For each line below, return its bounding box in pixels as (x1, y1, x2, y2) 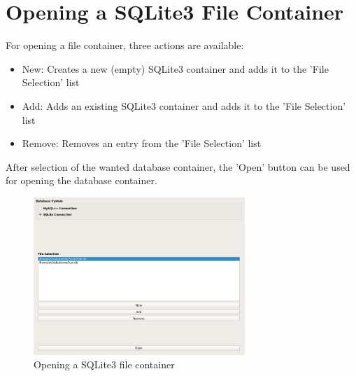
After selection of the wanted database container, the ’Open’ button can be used (6, 159, 350, 174)
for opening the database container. (6, 173, 157, 188)
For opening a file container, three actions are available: (6, 38, 244, 53)
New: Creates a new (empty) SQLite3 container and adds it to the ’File (22, 61, 329, 76)
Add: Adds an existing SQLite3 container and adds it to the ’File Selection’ (22, 98, 346, 113)
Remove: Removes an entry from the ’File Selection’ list (22, 136, 262, 151)
